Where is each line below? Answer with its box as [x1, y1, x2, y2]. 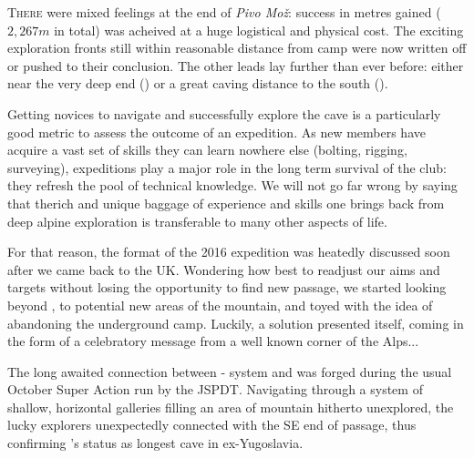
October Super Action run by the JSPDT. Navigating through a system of [7, 380, 423, 399]
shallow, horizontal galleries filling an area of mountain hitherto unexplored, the [7, 397, 454, 416]
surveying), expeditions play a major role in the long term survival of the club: [7, 158, 447, 177]
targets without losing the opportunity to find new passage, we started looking [7, 278, 447, 297]
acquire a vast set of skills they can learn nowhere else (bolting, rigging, [7, 140, 407, 159]
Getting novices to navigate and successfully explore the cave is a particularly [7, 104, 441, 123]
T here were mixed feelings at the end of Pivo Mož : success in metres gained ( [7, 3, 441, 21]
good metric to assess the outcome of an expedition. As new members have [7, 122, 426, 141]
